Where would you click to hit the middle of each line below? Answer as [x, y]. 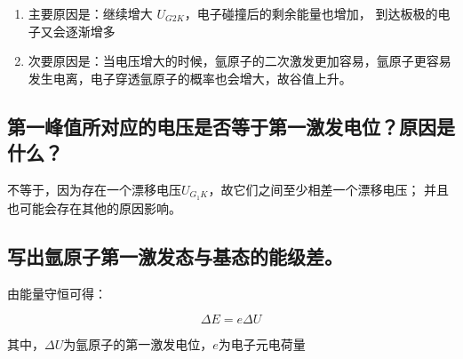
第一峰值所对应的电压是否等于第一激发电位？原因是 [231, 126]
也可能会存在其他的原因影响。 [94, 207]
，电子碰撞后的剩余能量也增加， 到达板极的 [311, 13]
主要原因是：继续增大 [90, 13]
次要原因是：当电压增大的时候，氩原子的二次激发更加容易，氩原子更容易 [239, 61]
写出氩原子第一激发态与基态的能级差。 [175, 255]
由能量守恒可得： [57, 293]
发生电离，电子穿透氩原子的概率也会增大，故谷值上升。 [190, 78]
